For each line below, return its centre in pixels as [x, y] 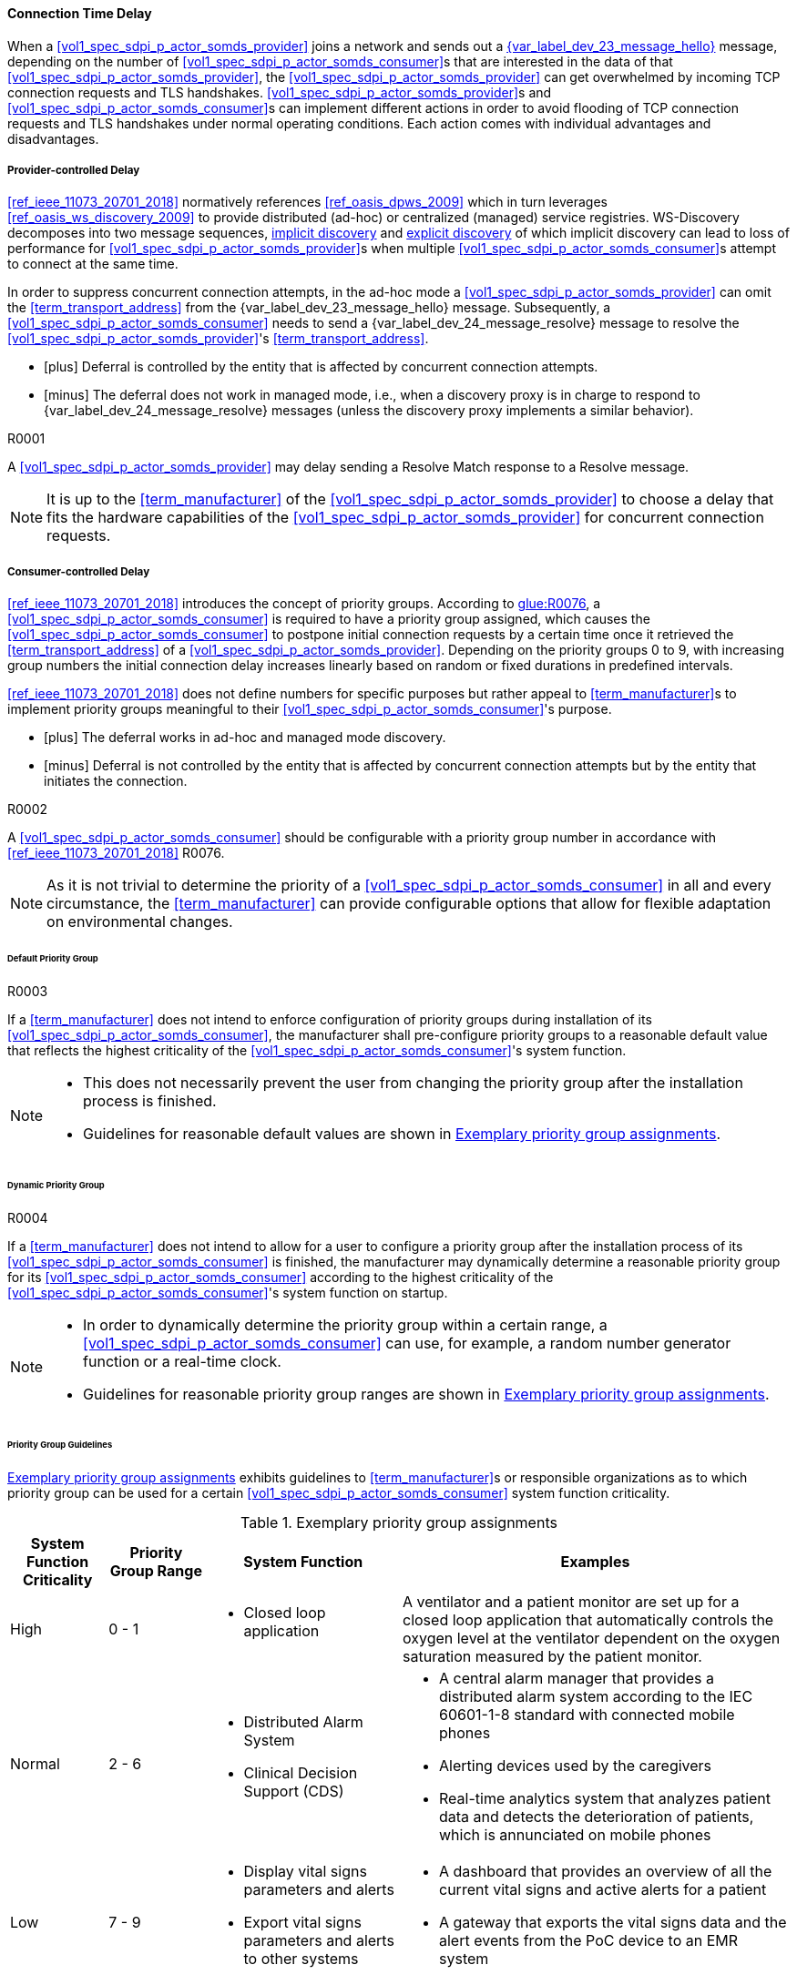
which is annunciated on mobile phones [575, 1835]
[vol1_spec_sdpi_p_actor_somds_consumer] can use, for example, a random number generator [407, 1343]
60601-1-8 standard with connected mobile [587, 1715]
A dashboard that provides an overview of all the [606, 1872]
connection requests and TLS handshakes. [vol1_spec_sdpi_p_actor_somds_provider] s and [280, 92]
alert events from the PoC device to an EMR [589, 1941]
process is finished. [150, 1100]
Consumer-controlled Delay [79, 571]
